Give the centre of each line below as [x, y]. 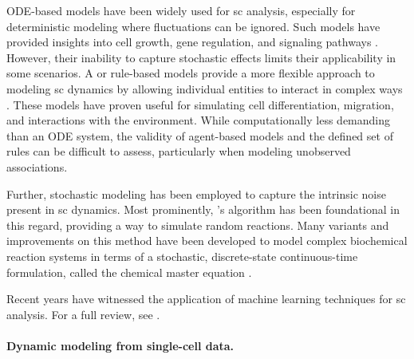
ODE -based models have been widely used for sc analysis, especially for [181, 10]
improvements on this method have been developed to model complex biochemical [207, 241]
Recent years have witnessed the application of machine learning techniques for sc [206, 299]
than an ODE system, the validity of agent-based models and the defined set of [200, 135]
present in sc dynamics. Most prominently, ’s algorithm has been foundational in [203, 209]
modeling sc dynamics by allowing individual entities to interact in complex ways [205, 88]
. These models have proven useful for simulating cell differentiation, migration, [200, 104]
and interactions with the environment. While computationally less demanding [199, 120]
